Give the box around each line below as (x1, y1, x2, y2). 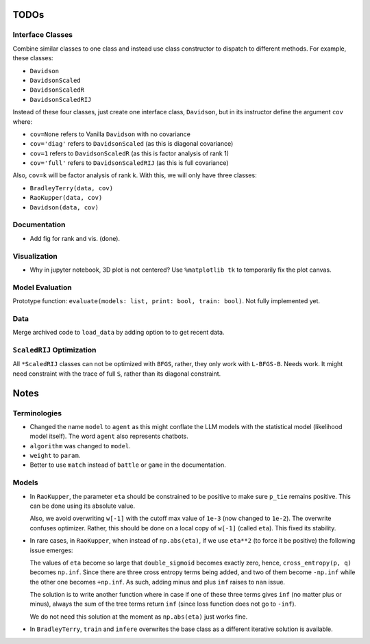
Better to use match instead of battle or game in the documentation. (29, 461, 226, 469)
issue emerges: (29, 546, 73, 554)
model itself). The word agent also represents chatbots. (29, 432, 188, 441)
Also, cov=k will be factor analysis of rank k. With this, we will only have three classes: (12, 171, 257, 179)
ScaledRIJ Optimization (12, 345, 97, 355)
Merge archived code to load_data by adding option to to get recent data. (12, 329, 225, 337)
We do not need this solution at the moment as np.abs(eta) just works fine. (29, 613, 248, 621)
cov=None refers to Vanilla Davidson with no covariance (29, 130, 191, 138)
